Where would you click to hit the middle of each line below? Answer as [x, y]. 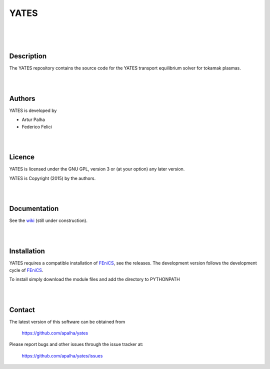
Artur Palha [33, 119]
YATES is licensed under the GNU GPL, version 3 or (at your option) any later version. [97, 169]
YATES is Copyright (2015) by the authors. [52, 178]
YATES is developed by [33, 110]
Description [28, 56]
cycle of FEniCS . [26, 270]
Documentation [34, 209]
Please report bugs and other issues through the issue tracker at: [76, 344]
